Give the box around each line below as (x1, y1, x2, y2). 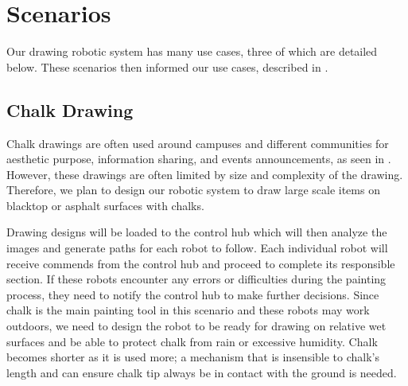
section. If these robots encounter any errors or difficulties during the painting (6, 271, 387, 287)
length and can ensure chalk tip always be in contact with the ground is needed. (6, 364, 397, 380)
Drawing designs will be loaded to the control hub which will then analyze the (6, 224, 387, 240)
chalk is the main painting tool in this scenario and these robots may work (6, 302, 370, 318)
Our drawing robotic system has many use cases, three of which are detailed (6, 43, 378, 60)
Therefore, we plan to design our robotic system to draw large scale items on (6, 181, 380, 198)
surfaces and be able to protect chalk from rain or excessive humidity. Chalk (6, 333, 378, 349)
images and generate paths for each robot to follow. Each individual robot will (6, 240, 388, 256)
